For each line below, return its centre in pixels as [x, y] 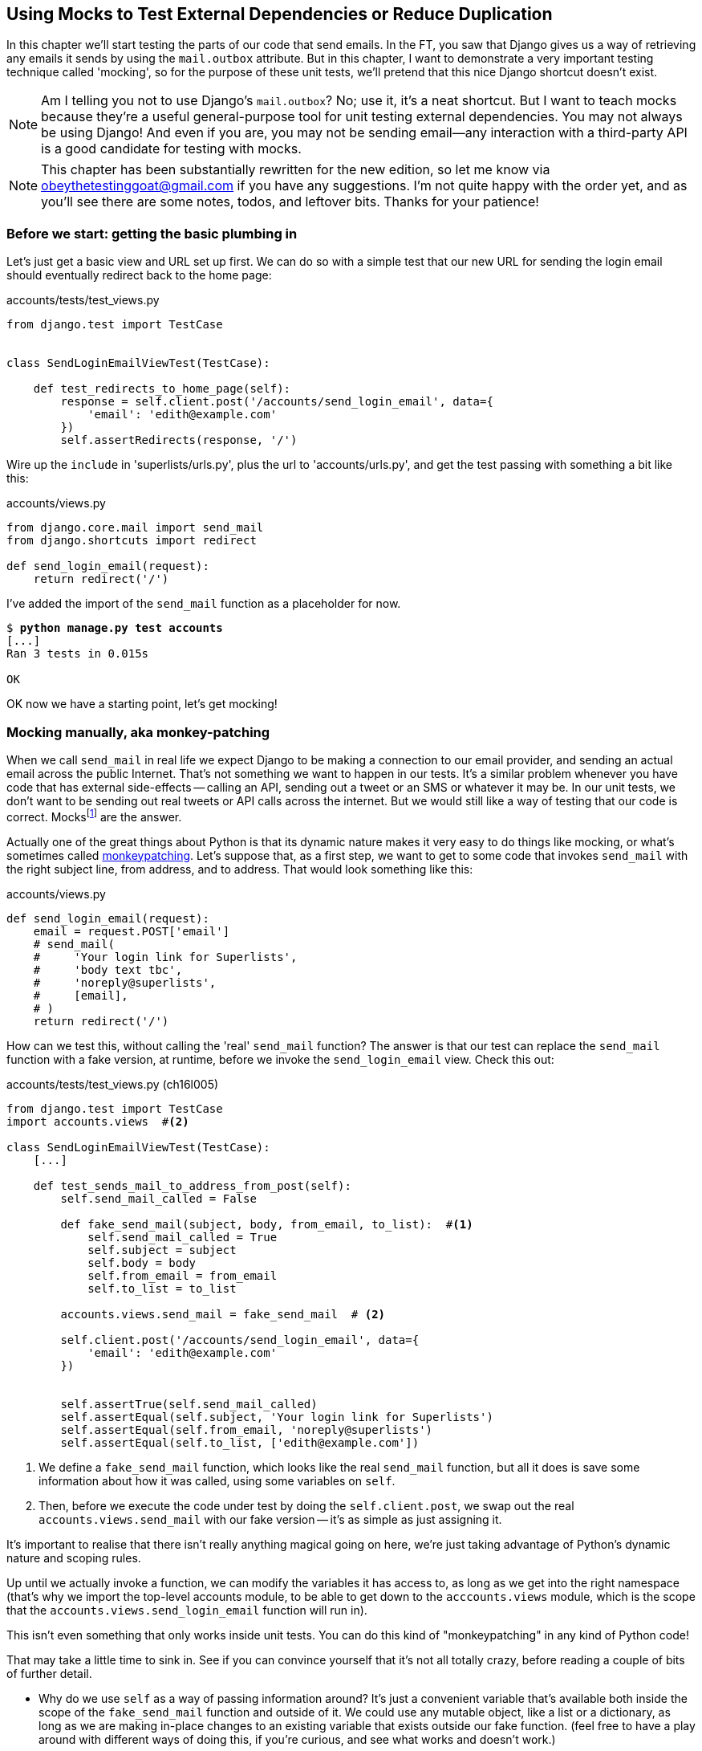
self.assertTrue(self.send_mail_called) [189, 1404]
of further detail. [49, 1673]
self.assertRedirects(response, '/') [179, 440]
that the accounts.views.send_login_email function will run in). [187, 1610]
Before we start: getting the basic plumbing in [152, 233]
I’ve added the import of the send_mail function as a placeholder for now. [204, 604]
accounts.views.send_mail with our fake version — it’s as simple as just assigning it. [270, 1519]
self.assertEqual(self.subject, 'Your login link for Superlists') [277, 1417]
